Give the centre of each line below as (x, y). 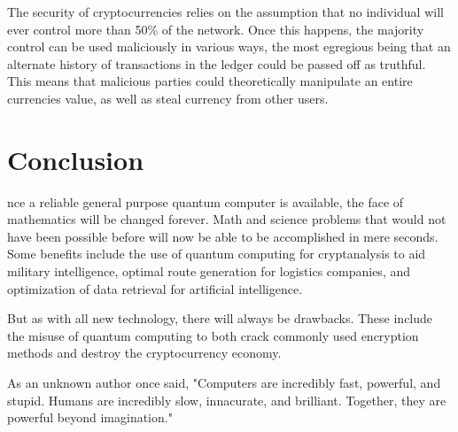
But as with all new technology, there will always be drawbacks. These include (220, 318)
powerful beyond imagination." (90, 417)
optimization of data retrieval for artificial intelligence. (155, 288)
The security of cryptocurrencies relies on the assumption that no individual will (225, 12)
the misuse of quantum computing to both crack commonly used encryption (213, 335)
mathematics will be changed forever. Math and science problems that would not (227, 219)
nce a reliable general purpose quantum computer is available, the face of (206, 201)
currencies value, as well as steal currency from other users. (168, 98)
